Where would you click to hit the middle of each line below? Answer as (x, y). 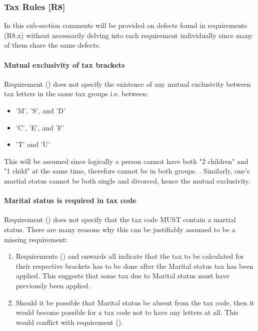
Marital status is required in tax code (70, 200)
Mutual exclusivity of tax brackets (64, 64)
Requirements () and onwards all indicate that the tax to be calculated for (130, 256)
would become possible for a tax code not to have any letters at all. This (127, 312)
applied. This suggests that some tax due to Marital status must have (122, 276)
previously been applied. (53, 285)
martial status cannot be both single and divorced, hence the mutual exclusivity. (127, 180)
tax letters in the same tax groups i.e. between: (76, 94)
